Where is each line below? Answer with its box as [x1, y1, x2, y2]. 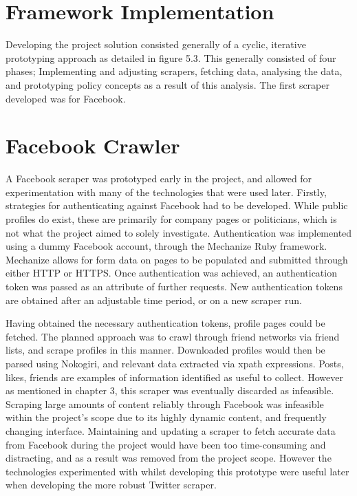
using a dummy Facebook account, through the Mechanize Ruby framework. [6, 239, 327, 253]
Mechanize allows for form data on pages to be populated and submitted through [6, 252, 348, 266]
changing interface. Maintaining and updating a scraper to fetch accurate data [6, 423, 336, 438]
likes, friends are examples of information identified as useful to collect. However [6, 369, 343, 384]
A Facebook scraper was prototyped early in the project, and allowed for [6, 171, 312, 186]
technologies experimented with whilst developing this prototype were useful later [6, 464, 349, 478]
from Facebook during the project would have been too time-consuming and [6, 437, 326, 451]
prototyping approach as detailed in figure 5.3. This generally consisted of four [6, 50, 336, 65]
